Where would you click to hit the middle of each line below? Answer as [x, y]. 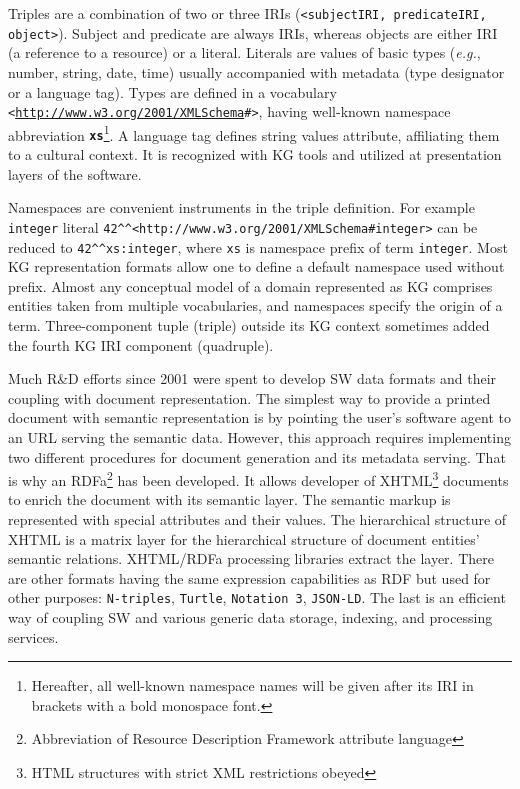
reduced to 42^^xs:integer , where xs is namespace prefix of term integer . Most [258, 246]
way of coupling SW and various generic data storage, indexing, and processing [250, 616]
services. [33, 636]
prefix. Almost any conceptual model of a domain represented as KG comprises [250, 285]
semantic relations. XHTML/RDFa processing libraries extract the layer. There [251, 558]
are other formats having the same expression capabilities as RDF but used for [249, 577]
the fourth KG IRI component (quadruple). [141, 344]
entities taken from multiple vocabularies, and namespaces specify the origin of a [255, 305]
